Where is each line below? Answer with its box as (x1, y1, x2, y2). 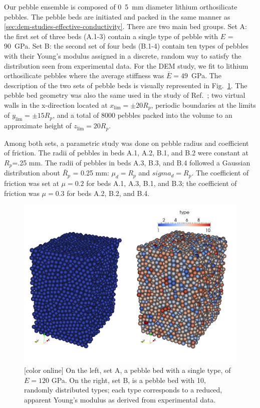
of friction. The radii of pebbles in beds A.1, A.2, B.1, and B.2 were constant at (4, 147, 249, 158)
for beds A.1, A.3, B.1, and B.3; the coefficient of (86, 178, 237, 188)
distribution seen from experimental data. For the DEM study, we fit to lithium (4, 60, 248, 71)
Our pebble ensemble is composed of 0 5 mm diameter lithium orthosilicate (4, 2, 237, 12)
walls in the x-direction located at (4, 99, 108, 110)
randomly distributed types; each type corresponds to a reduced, (24, 384, 222, 395)
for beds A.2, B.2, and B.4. (67, 187, 150, 198)
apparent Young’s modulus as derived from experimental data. (24, 394, 216, 405)
